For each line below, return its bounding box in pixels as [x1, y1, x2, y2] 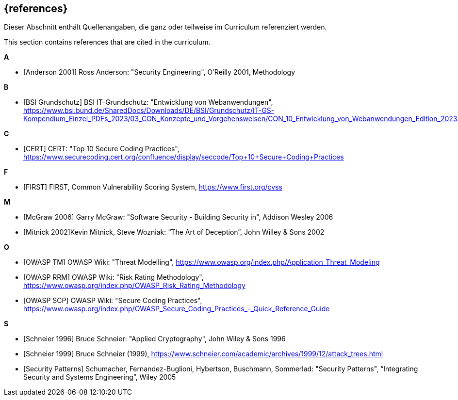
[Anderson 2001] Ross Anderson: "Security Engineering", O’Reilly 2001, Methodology [23, 68, 295, 77]
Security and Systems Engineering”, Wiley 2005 [23, 373, 176, 382]
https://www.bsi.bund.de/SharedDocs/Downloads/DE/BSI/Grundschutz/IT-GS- [23, 106, 275, 115]
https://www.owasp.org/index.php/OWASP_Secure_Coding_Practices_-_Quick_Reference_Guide [23, 304, 330, 313]
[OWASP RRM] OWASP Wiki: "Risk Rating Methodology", [23, 273, 204, 282]
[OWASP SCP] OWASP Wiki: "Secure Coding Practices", [23, 296, 202, 305]
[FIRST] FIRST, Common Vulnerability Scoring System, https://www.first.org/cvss [23, 183, 282, 192]
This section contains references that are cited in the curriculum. [4, 38, 211, 47]
